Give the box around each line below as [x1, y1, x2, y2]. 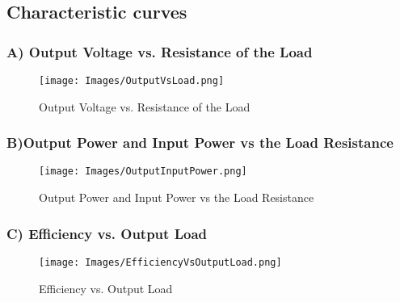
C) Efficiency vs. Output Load [6, 223, 207, 243]
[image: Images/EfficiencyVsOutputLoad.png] [39, 256, 282, 268]
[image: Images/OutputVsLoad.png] [39, 75, 225, 86]
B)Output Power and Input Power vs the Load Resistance [6, 132, 394, 153]
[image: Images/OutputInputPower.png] [39, 166, 247, 178]
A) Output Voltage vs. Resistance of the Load [6, 41, 313, 61]
